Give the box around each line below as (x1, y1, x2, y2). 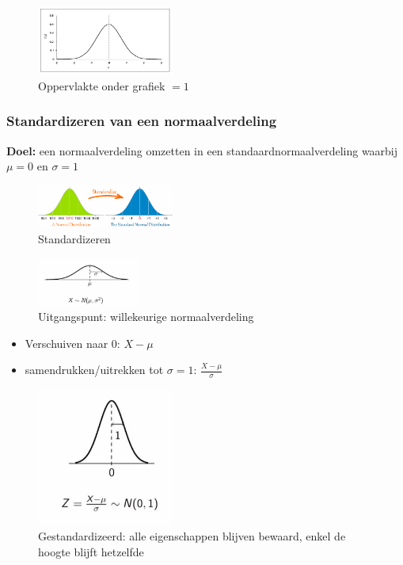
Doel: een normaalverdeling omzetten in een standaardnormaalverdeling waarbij (6, 142, 398, 158)
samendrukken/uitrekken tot (25, 361, 164, 378)
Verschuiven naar (25, 334, 108, 351)
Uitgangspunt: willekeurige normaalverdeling (38, 308, 254, 325)
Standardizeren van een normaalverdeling (6, 111, 277, 131)
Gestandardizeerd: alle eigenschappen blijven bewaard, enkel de (38, 528, 346, 544)
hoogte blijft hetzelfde (38, 543, 144, 559)
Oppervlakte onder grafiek (38, 77, 165, 94)
